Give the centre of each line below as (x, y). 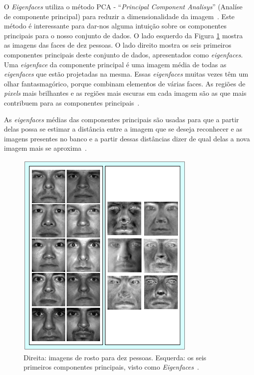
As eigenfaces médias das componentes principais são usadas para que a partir (122, 119)
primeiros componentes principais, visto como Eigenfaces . (111, 367)
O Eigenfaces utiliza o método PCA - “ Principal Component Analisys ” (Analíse (123, 6)
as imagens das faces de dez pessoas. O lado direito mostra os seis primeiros (118, 45)
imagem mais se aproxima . (45, 148)
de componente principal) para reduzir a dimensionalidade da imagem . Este (119, 16)
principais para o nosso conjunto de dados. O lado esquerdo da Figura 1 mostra (123, 35)
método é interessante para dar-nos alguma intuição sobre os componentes (115, 26)
